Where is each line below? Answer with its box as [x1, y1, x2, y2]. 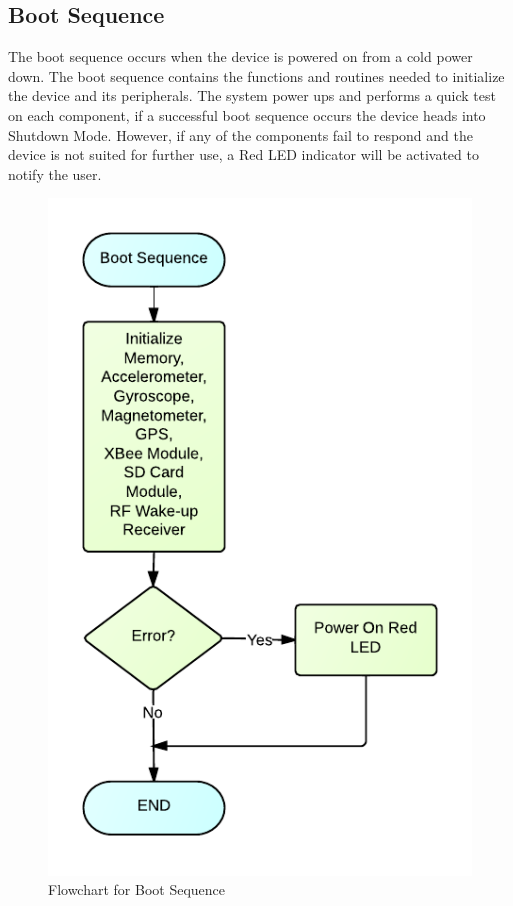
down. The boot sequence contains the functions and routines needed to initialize [8, 65, 505, 86]
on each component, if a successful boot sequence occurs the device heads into [8, 104, 486, 125]
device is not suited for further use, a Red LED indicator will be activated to [8, 144, 479, 165]
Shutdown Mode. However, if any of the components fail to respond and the [8, 124, 473, 145]
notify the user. [8, 163, 102, 184]
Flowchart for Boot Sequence [48, 879, 226, 900]
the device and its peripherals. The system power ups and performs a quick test [8, 85, 496, 106]
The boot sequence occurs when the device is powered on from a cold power [8, 46, 473, 67]
